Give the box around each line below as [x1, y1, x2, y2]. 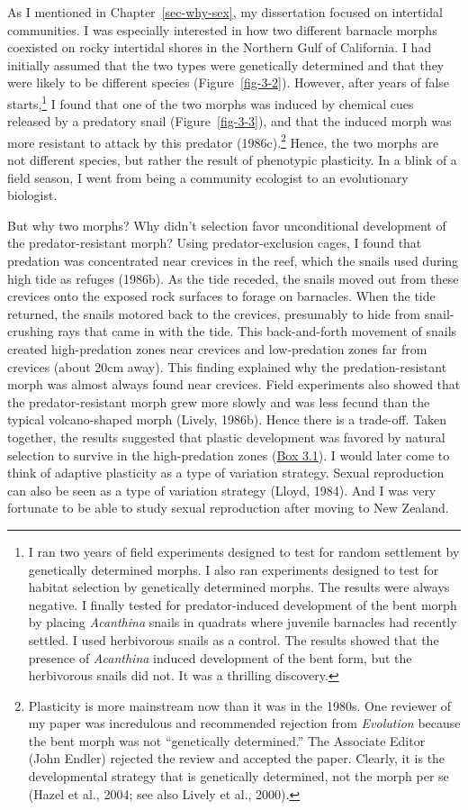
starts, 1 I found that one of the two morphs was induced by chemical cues [7, 91, 414, 113]
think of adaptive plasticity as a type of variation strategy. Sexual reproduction [7, 463, 445, 482]
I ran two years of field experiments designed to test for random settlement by [28, 542, 460, 560]
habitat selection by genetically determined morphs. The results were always [28, 578, 450, 596]
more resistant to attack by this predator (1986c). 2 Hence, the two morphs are [7, 130, 439, 151]
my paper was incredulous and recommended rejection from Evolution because [28, 714, 461, 733]
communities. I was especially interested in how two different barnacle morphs [7, 20, 437, 39]
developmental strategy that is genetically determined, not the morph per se [28, 767, 449, 786]
